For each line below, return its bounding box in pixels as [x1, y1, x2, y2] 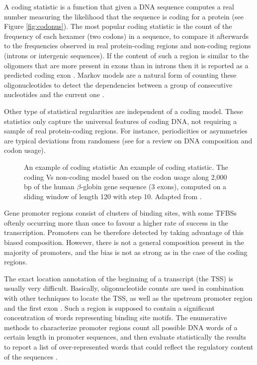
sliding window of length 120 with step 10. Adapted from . [24, 191, 202, 201]
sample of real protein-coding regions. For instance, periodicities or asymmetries [4, 125, 248, 136]
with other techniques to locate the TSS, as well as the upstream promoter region [4, 293, 253, 303]
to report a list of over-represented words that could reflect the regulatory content [4, 342, 254, 352]
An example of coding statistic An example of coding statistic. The [24, 161, 228, 172]
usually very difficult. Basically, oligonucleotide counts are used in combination [4, 283, 244, 293]
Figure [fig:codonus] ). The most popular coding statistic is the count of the [4, 21, 232, 31]
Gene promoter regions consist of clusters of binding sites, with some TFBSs [4, 208, 237, 218]
